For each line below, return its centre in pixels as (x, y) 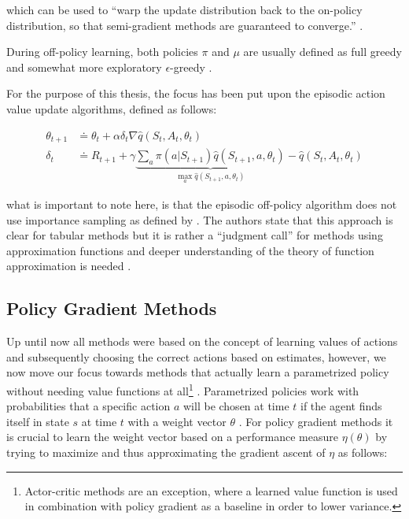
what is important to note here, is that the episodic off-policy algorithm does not (202, 204)
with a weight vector (177, 421)
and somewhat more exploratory (84, 67)
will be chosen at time (236, 406)
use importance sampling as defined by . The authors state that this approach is (200, 219)
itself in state (38, 421)
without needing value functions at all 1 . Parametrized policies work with (183, 389)
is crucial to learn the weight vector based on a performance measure (172, 437)
